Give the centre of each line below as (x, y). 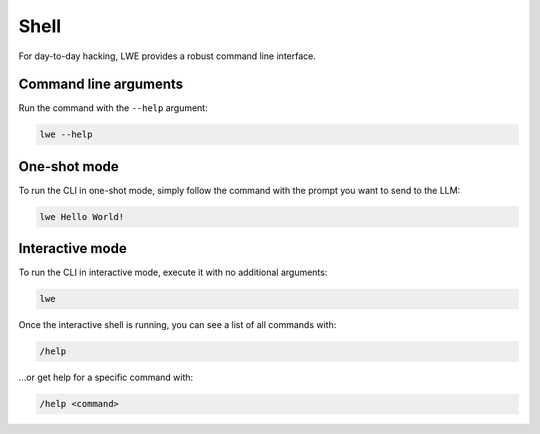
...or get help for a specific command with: (106, 377)
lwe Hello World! (82, 216)
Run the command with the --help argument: (113, 108)
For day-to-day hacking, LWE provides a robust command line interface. (167, 56)
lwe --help (66, 134)
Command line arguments (101, 84)
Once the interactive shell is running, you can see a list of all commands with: (177, 325)
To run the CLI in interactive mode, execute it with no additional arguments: (173, 272)
